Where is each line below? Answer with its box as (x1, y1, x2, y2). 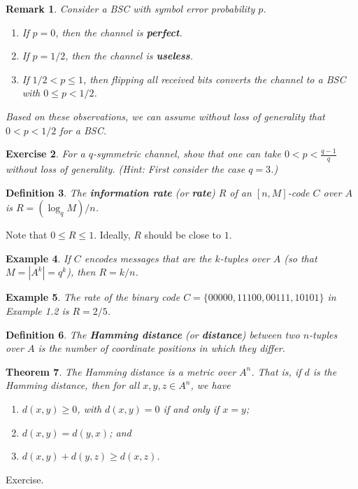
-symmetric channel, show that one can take (93, 146, 281, 161)
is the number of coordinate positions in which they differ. (38, 341, 285, 355)
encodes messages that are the (84, 250, 212, 265)
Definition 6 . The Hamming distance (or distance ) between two (6, 327, 300, 341)
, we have (190, 378, 231, 392)
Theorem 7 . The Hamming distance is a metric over (6, 364, 236, 378)
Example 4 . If (6, 250, 71, 265)
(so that (284, 250, 317, 265)
